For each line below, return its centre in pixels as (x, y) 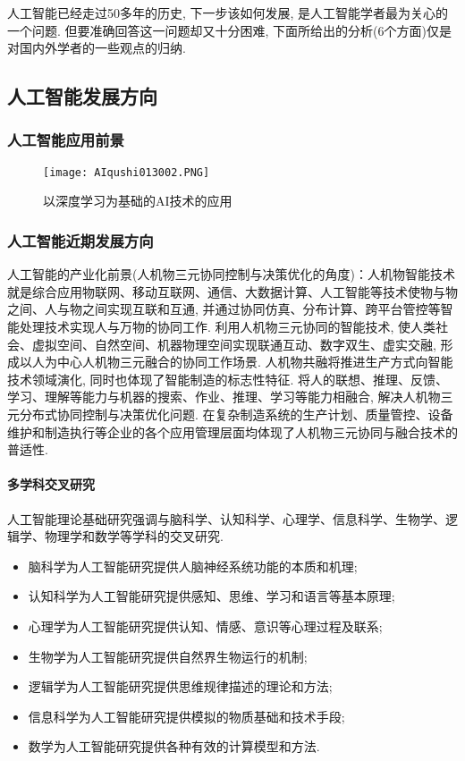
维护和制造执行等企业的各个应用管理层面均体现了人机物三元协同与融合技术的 (232, 431)
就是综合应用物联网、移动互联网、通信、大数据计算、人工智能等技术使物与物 (232, 291)
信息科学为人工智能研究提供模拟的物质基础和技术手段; (186, 716)
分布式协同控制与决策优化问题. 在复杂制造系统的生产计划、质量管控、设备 (236, 414)
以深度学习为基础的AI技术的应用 (138, 201)
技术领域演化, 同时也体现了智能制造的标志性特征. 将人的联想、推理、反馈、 (228, 379)
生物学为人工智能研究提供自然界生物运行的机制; (168, 656)
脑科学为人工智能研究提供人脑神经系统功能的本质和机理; (193, 566)
